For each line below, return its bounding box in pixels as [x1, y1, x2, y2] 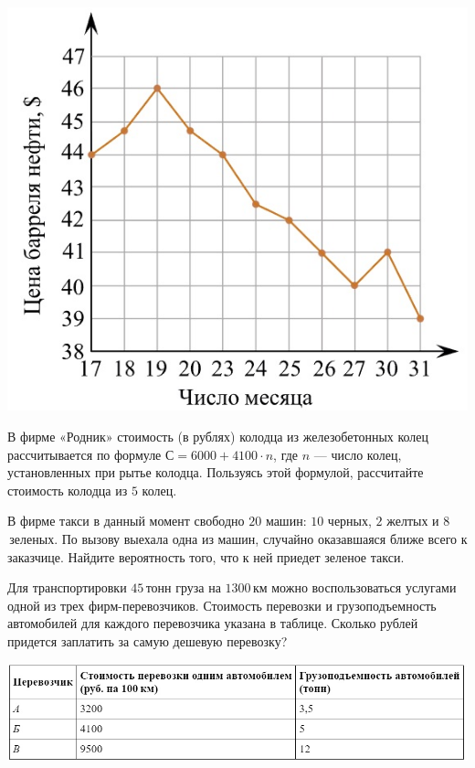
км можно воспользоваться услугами [252, 578, 457, 597]
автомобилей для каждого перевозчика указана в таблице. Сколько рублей [7, 613, 418, 633]
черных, [327, 511, 372, 530]
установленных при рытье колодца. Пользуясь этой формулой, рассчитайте [7, 463, 424, 482]
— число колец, [313, 444, 402, 464]
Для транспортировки [7, 578, 127, 597]
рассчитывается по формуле [7, 444, 162, 464]
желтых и [386, 511, 439, 530]
